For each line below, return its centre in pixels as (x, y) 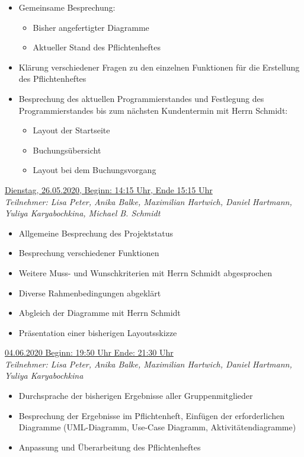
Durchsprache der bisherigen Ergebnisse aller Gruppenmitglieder (136, 396)
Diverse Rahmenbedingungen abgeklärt (90, 293)
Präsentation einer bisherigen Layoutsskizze (98, 332)
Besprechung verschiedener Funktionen (89, 253)
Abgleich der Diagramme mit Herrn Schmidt (100, 313)
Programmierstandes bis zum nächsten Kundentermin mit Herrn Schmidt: (153, 110)
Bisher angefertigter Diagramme (91, 27)
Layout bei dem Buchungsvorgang (95, 170)
